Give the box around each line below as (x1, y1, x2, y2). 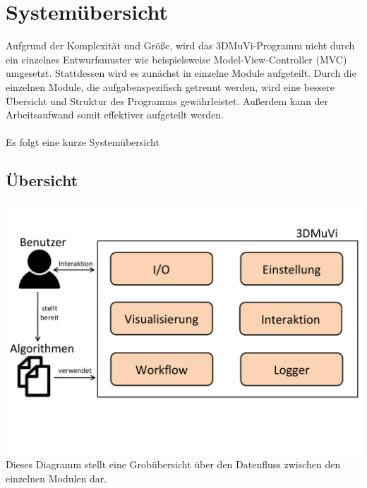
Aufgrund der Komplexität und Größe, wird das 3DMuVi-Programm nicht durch (6, 38, 355, 53)
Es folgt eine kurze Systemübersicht (6, 135, 160, 150)
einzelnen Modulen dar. (6, 470, 107, 485)
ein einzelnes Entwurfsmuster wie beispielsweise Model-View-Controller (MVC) (6, 51, 347, 66)
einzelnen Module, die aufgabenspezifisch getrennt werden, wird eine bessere (6, 79, 335, 94)
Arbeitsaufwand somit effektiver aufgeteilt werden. (6, 107, 224, 122)
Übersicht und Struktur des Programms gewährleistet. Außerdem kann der (6, 93, 329, 108)
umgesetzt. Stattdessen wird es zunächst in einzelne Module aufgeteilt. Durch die (6, 66, 356, 80)
